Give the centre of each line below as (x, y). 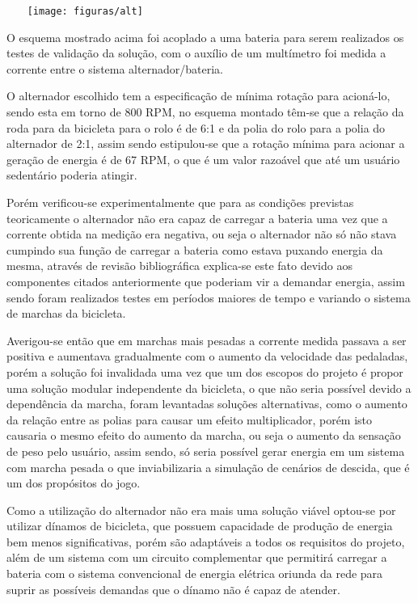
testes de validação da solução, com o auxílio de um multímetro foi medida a (196, 53)
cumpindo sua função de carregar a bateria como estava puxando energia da (195, 249)
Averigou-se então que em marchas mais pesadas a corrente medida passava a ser (207, 340)
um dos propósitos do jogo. (74, 483)
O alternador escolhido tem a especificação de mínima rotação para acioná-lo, (198, 96)
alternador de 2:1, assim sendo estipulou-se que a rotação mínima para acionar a (206, 143)
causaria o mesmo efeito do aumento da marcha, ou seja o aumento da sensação (204, 435)
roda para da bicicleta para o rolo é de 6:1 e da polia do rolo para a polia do (196, 127)
